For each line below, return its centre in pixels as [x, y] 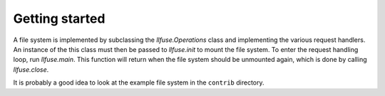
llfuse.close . [31, 69]
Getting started [59, 18]
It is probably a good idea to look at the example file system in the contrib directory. [139, 82]
